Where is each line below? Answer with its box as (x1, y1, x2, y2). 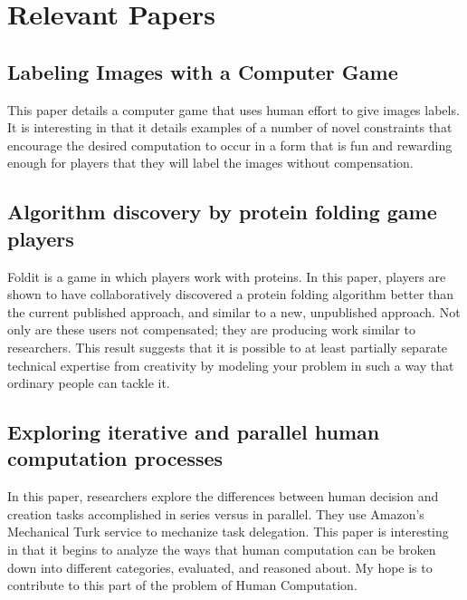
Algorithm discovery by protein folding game (7, 198, 437, 226)
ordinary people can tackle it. (7, 373, 170, 392)
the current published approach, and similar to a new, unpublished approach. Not (7, 302, 461, 321)
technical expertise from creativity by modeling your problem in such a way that (7, 355, 454, 374)
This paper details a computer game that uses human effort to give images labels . (7, 100, 460, 119)
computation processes (7, 444, 224, 472)
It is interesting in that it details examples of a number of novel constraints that (7, 118, 453, 137)
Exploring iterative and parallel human (7, 418, 380, 446)
